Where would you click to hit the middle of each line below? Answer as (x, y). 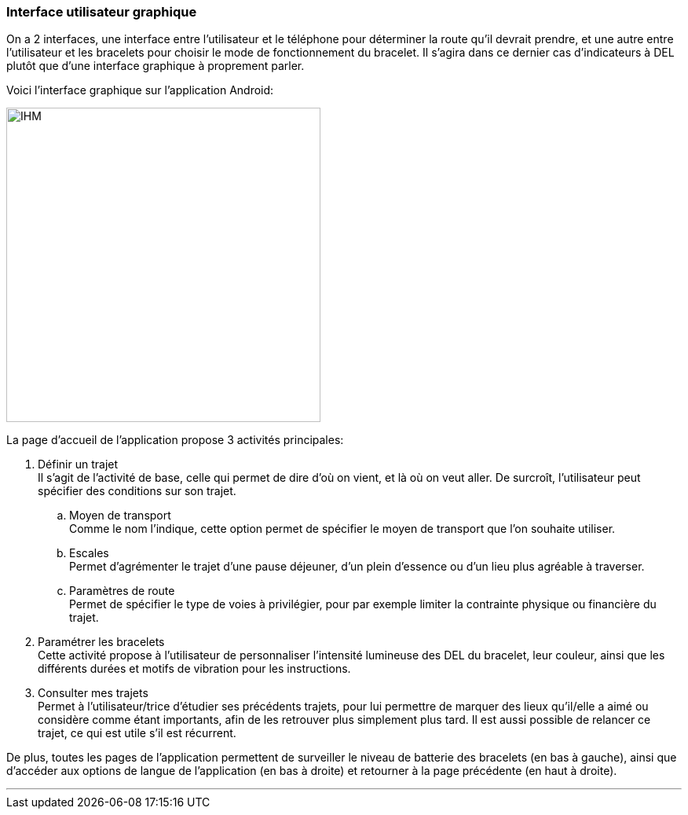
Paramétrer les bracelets (101, 642)
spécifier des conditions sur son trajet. (137, 491)
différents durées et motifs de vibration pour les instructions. (194, 669)
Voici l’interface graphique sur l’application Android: (140, 90)
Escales (89, 553)
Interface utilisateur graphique (102, 12)
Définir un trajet (78, 464)
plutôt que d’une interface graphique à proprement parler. (156, 66)
